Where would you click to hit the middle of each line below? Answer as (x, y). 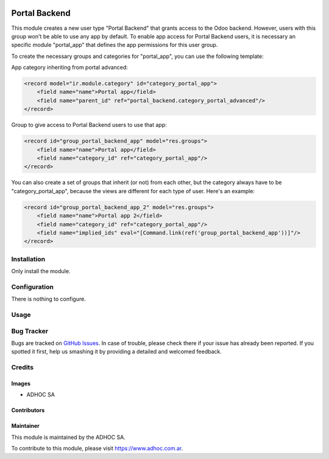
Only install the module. (41, 271)
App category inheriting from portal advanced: (69, 68)
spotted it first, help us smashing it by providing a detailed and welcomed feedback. (116, 352)
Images (21, 383)
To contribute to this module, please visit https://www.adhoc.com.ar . (97, 448)
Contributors (28, 410)
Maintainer (25, 426)
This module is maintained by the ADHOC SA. (69, 437)
